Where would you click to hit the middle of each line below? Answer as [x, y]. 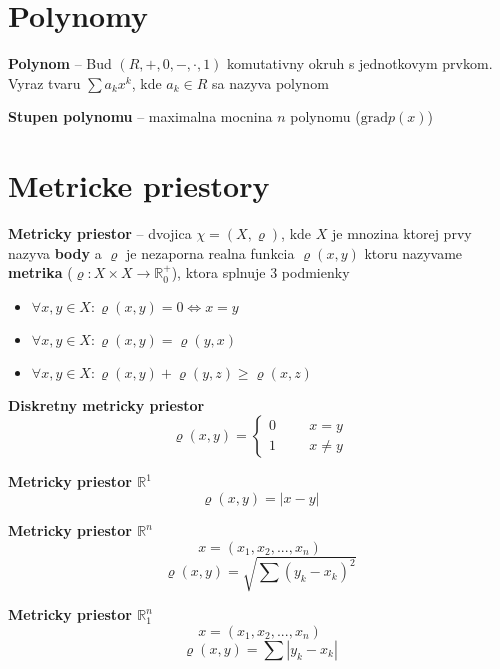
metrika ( [40, 272]
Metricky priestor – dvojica [100, 233]
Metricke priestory [139, 185]
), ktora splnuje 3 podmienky [260, 272]
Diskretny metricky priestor [106, 404]
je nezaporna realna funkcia [210, 252]
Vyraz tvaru [44, 82]
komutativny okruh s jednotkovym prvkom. [360, 63]
